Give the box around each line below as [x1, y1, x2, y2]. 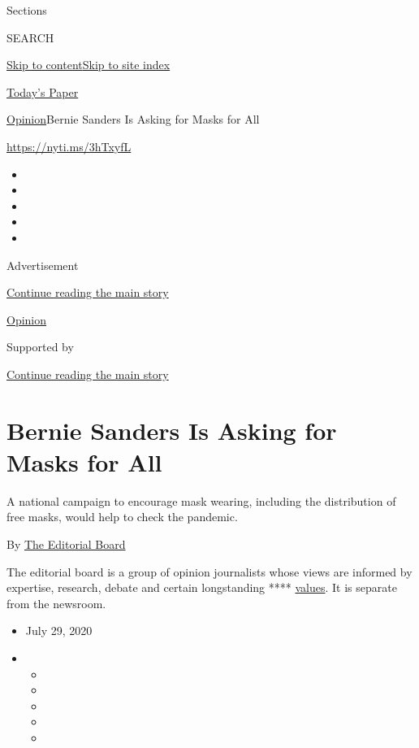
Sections [6, 2, 47, 18]
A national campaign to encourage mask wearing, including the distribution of [6, 492, 396, 509]
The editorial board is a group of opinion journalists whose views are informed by [6, 563, 413, 580]
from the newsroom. [6, 594, 106, 611]
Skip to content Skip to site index [6, 56, 171, 73]
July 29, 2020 [25, 622, 93, 639]
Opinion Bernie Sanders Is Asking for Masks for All [6, 111, 260, 128]
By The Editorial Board [6, 536, 126, 552]
